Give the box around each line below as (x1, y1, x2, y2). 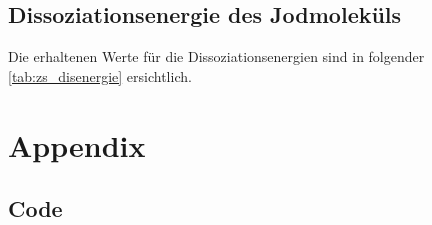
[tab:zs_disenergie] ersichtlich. (8, 65, 192, 86)
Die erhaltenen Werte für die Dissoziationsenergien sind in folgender (8, 46, 425, 67)
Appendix (8, 124, 146, 165)
